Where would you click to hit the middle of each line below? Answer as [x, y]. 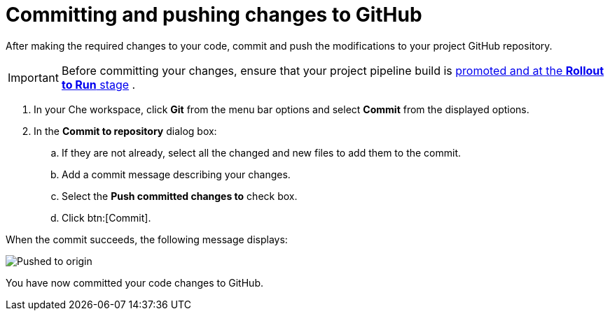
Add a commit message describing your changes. [176, 174]
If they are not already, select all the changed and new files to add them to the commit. [262, 152]
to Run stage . [98, 84]
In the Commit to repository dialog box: [125, 131]
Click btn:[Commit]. [106, 217]
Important [33, 77]
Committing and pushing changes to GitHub [214, 15]
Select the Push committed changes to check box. [180, 196]
